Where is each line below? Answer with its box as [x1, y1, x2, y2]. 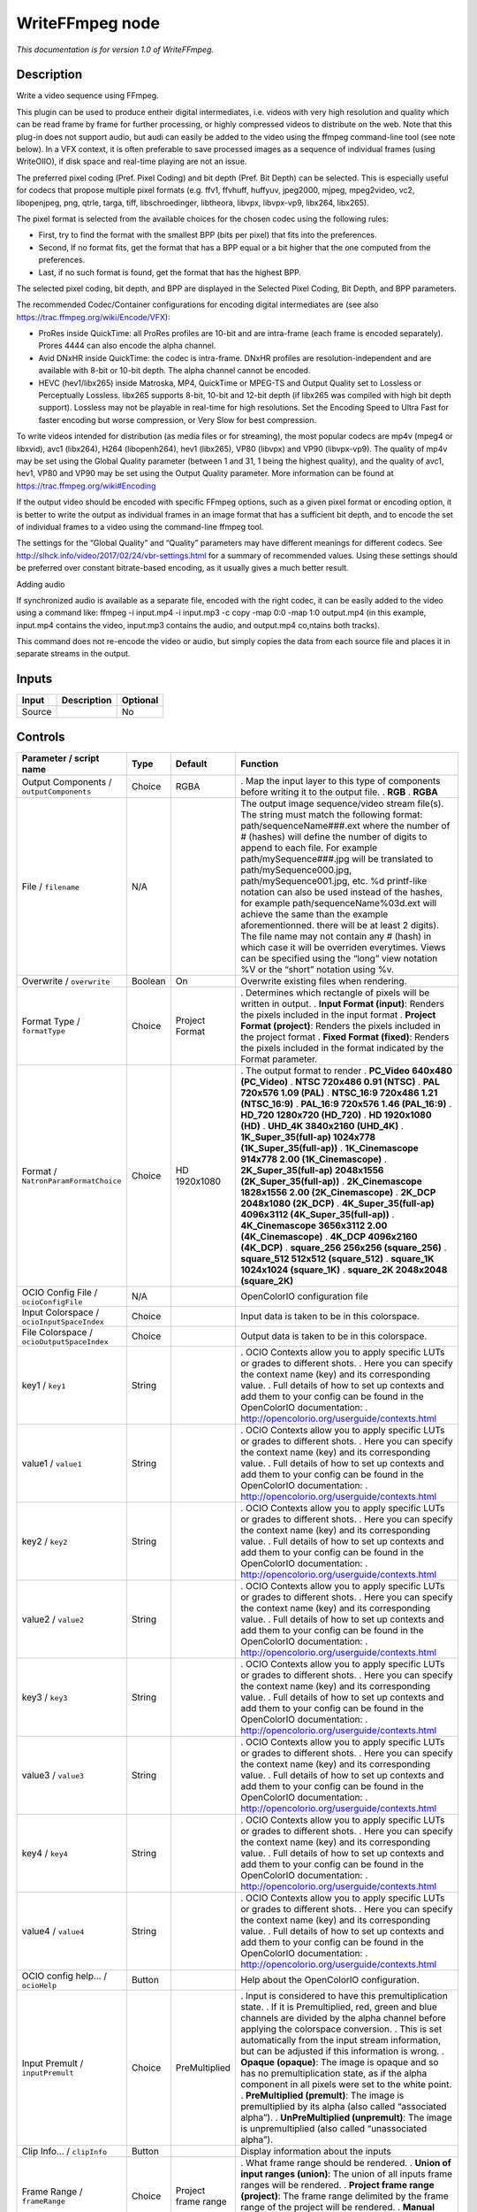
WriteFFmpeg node [16, 13, 161, 33]
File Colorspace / [21, 1325, 93, 1338]
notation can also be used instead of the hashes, [239, 886, 443, 898]
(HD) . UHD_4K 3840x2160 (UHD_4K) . [239, 1119, 404, 1132]
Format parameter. [239, 1053, 318, 1065]
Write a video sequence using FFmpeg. [16, 90, 159, 101]
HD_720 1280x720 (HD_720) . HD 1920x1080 [239, 1109, 432, 1121]
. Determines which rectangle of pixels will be [239, 987, 430, 999]
